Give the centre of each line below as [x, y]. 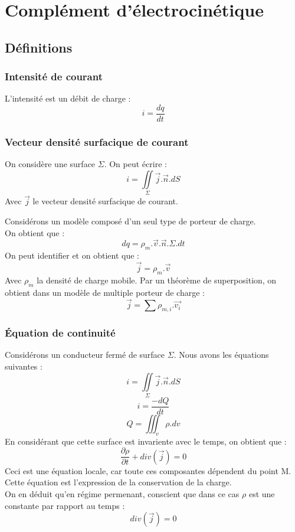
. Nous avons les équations [221, 355]
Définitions [39, 47]
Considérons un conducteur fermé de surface [85, 355]
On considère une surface [50, 164]
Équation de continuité [60, 333]
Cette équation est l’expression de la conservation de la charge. [118, 482]
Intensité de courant [54, 76]
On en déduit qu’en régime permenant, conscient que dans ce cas [122, 494]
